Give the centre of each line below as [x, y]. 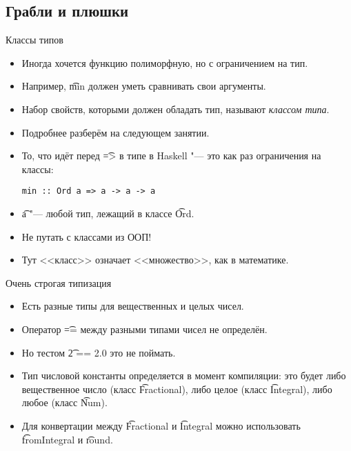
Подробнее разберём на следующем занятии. [116, 132]
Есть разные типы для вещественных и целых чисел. [133, 306]
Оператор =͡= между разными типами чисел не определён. [144, 329]
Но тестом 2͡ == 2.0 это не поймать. [99, 352]
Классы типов [34, 40]
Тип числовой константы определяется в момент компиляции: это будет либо [184, 375]
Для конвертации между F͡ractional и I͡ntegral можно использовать [161, 425]
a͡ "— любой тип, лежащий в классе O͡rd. [108, 213]
